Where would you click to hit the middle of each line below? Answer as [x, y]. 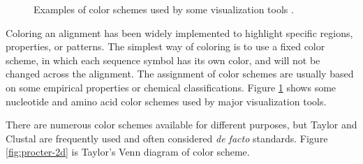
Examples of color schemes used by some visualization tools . [164, 9]
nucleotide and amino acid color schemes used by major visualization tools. [166, 101]
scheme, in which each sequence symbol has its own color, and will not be [163, 60]
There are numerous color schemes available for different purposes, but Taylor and [181, 125]
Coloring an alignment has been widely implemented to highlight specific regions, [179, 32]
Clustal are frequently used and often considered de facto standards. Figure [167, 138]
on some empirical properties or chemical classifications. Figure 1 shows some [171, 87]
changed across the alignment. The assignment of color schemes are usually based [180, 74]
